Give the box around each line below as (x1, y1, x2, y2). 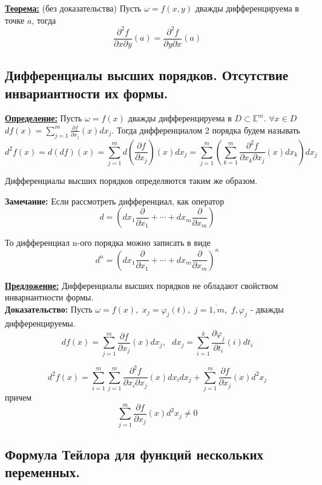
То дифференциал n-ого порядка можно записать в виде (5, 236, 211, 249)
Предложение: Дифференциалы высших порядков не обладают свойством (5, 279, 278, 291)
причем (5, 390, 32, 403)
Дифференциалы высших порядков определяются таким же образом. (5, 174, 258, 187)
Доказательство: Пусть (5, 302, 93, 315)
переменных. (5, 463, 80, 481)
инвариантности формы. (5, 291, 94, 304)
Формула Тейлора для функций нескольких (5, 445, 264, 464)
